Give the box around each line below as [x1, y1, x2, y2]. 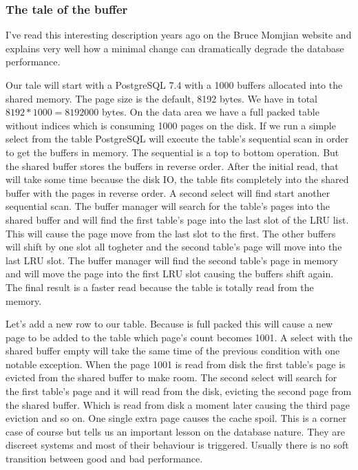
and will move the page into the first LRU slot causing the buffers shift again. [6, 266, 334, 281]
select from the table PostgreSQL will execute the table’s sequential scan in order [6, 131, 349, 146]
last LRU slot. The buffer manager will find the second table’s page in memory [6, 253, 338, 267]
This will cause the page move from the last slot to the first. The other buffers [6, 226, 336, 240]
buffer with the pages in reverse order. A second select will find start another [6, 185, 330, 200]
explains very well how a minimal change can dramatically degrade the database [6, 41, 344, 55]
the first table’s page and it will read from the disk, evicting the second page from [6, 384, 352, 398]
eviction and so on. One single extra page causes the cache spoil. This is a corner [6, 411, 347, 425]
